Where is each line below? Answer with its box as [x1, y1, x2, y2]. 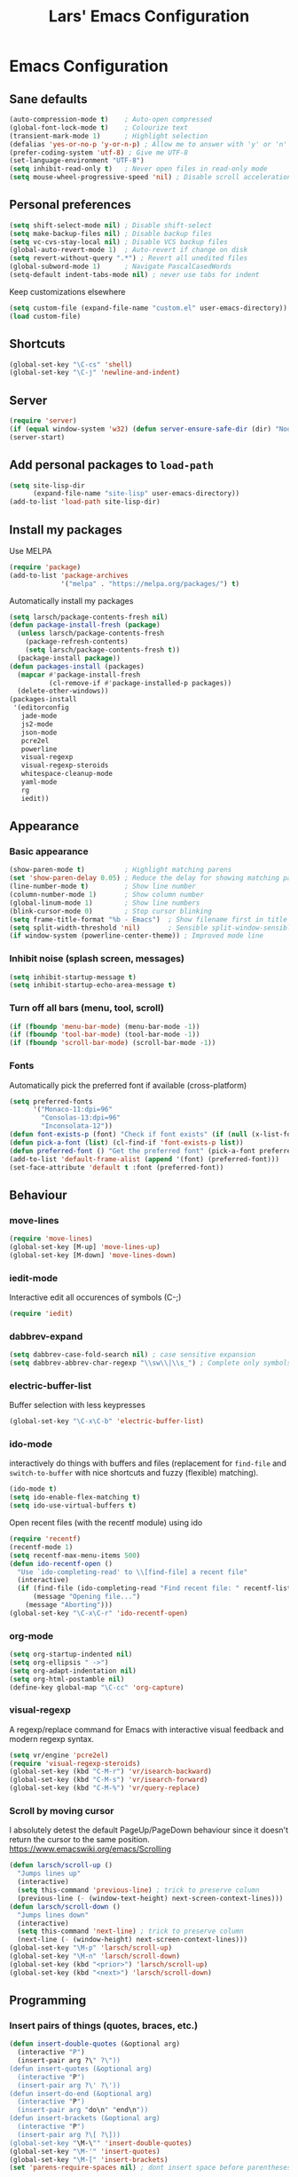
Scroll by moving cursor [9, 1805, 114, 1817]
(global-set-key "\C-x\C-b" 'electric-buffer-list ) [9, 1417, 204, 1426]
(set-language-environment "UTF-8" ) [9, 156, 145, 165]
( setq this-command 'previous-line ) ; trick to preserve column [17, 1886, 260, 1895]
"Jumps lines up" [17, 1869, 82, 1879]
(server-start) [9, 432, 66, 441]
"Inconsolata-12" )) [41, 1121, 114, 1131]
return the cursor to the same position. [9, 1834, 151, 1845]
